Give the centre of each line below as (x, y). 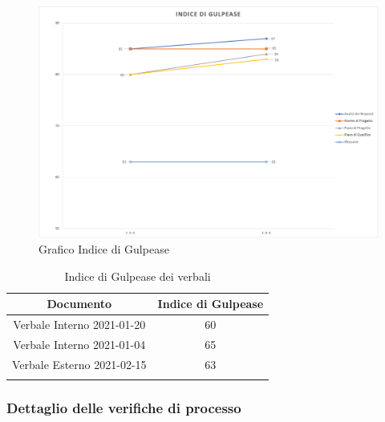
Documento (79, 304)
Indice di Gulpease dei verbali (138, 276)
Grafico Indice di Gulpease (104, 249)
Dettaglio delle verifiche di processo (124, 408)
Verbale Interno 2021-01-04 (79, 345)
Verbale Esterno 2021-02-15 (79, 364)
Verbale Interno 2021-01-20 (79, 325)
